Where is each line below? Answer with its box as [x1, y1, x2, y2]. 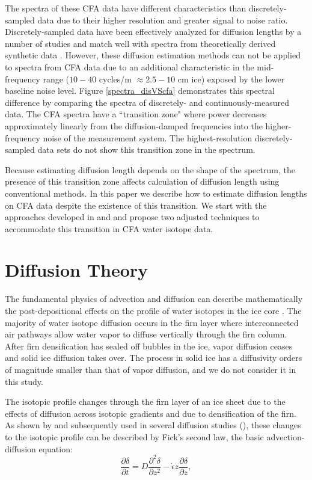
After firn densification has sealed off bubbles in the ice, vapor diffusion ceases [5, 339, 293, 352]
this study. [5, 375, 43, 387]
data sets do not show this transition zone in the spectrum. [37, 143, 255, 156]
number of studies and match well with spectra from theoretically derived [5, 37, 276, 49]
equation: [38, 442, 73, 455]
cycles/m [99, 72, 132, 85]
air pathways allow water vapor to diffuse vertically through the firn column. [5, 328, 287, 340]
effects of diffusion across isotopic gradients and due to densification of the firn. [5, 407, 296, 419]
